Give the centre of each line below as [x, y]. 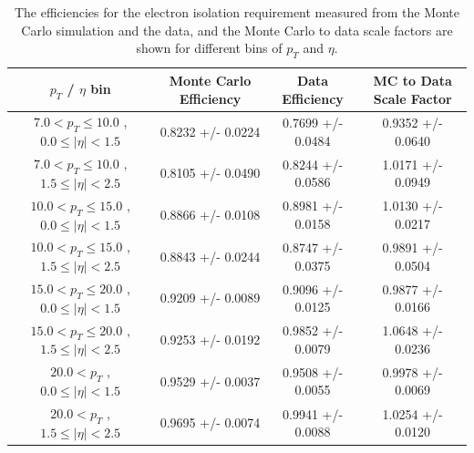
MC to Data [412, 80]
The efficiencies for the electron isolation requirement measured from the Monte [237, 12]
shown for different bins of [209, 48]
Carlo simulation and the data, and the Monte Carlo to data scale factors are [237, 30]
